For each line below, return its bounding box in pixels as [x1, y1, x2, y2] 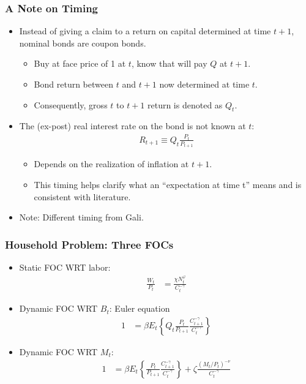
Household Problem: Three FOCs [5, 236, 174, 252]
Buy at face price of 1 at [34, 57, 126, 70]
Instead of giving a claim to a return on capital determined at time [19, 24, 271, 37]
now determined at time [159, 78, 250, 90]
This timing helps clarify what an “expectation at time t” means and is [34, 178, 302, 191]
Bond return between [34, 78, 113, 90]
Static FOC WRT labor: [19, 261, 111, 274]
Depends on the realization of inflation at [34, 157, 189, 170]
